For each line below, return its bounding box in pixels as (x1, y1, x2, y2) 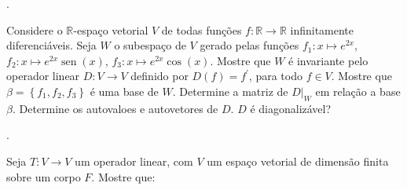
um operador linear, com (75, 152, 193, 169)
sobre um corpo (6, 168, 81, 185)
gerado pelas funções (200, 37, 299, 53)
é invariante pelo (288, 52, 368, 68)
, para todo (248, 68, 302, 84)
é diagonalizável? (250, 100, 332, 116)
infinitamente (290, 21, 354, 38)
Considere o (6, 21, 63, 38)
